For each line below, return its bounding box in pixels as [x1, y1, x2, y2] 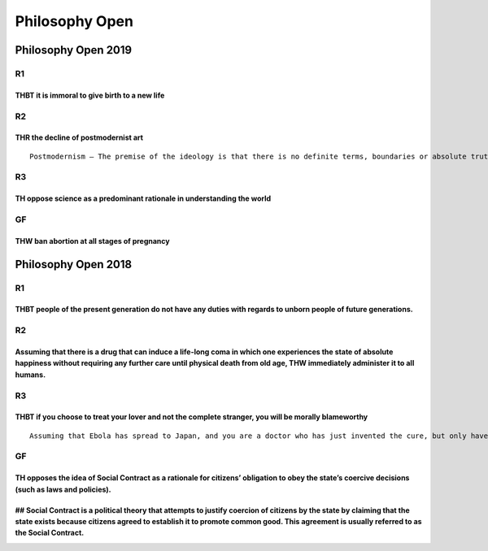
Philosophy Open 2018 [15, 257, 133, 271]
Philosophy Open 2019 [15, 43, 133, 57]
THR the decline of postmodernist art [15, 132, 144, 142]
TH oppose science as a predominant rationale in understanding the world [15, 193, 272, 203]
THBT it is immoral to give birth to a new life [15, 90, 165, 100]
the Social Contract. [15, 528, 85, 538]
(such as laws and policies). [15, 484, 111, 494]
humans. [15, 370, 46, 380]
